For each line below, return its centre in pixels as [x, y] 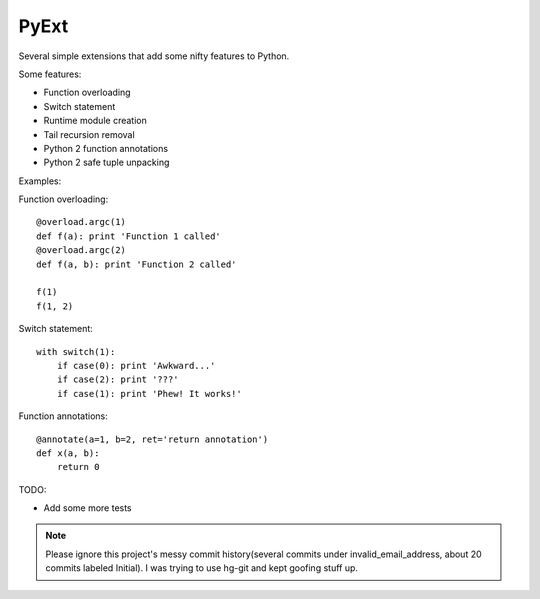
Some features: [50, 74]
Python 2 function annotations [106, 148]
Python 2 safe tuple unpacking [106, 162]
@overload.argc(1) [81, 222]
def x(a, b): [68, 453]
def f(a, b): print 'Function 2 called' [136, 264]
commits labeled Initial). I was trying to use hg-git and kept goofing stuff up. [202, 568]
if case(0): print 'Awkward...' [136, 365]
